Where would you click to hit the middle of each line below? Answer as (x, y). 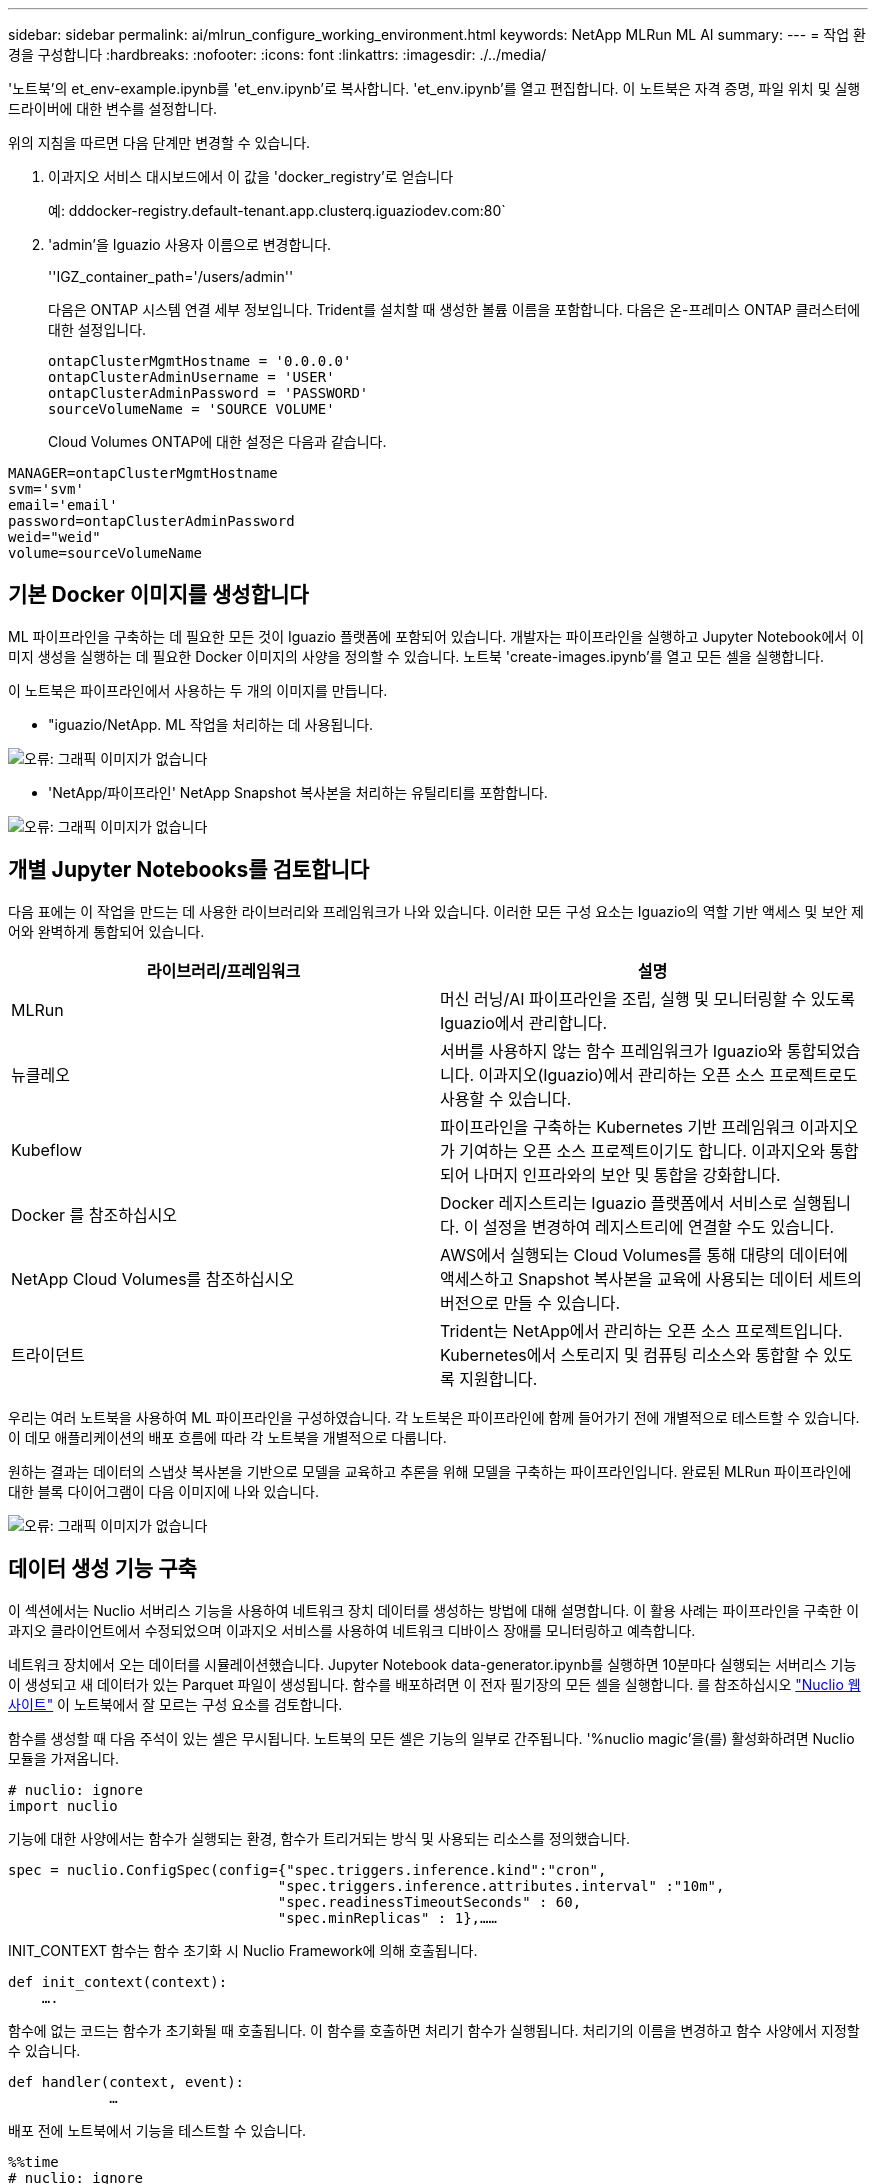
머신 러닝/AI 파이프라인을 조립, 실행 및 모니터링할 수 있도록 (647, 998)
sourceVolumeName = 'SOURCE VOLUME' (191, 409)
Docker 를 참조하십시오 (94, 1214)
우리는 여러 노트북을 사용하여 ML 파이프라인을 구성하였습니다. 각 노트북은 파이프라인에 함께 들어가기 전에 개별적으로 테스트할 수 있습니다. (434, 1417)
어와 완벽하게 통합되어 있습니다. (106, 931)
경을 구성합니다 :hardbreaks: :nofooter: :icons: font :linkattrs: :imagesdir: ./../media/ (277, 54)
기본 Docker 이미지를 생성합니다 (158, 595)
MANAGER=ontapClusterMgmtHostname (143, 473)
